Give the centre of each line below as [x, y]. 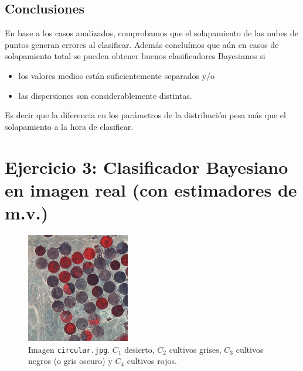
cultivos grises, [195, 349]
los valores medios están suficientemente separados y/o [117, 75]
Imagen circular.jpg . [69, 349]
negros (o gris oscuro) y [70, 361]
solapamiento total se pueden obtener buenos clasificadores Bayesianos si [135, 56]
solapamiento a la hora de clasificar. [69, 126]
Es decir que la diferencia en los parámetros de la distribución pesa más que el [145, 115]
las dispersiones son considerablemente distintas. [105, 95]
